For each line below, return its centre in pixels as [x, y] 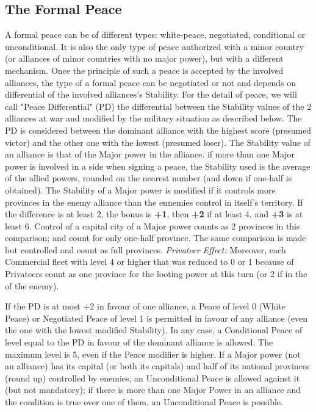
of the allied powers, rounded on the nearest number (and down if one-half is [149, 178]
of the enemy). [32, 285]
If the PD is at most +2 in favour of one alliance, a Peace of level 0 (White [145, 306]
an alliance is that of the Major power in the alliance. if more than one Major [150, 154]
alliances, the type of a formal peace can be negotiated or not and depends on [151, 82]
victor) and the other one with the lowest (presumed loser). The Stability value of [158, 142]
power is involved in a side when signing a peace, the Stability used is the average [158, 166]
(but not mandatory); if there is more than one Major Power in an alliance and [153, 390]
